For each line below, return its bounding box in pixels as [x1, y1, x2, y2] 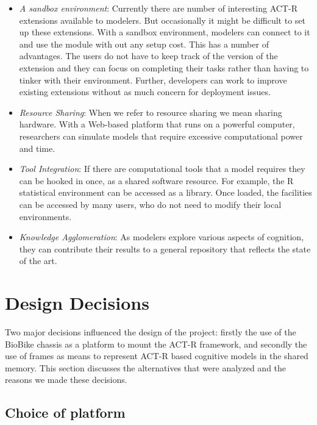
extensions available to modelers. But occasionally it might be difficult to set [19, 13, 305, 26]
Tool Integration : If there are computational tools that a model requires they [19, 162, 305, 175]
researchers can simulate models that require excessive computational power [19, 129, 303, 142]
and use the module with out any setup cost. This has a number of [19, 37, 269, 50]
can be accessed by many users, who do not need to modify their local [19, 198, 282, 210]
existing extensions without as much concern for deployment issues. [19, 85, 271, 98]
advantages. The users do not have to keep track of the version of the [19, 49, 278, 62]
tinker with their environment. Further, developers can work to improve [19, 73, 287, 86]
